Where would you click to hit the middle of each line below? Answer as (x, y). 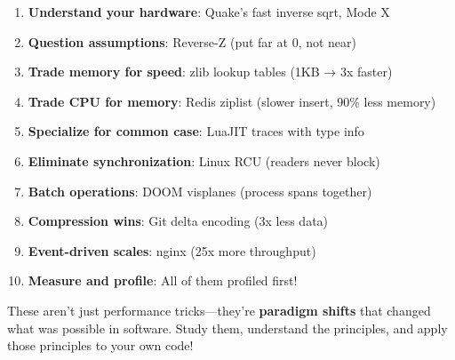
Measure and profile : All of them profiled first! (163, 280)
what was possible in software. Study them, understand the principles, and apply (227, 328)
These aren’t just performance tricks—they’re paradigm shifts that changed (219, 310)
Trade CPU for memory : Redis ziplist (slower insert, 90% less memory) (232, 101)
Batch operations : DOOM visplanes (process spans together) (200, 191)
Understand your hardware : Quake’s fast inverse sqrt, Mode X (209, 12)
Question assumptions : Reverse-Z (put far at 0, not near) (192, 41)
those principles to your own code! (100, 345)
